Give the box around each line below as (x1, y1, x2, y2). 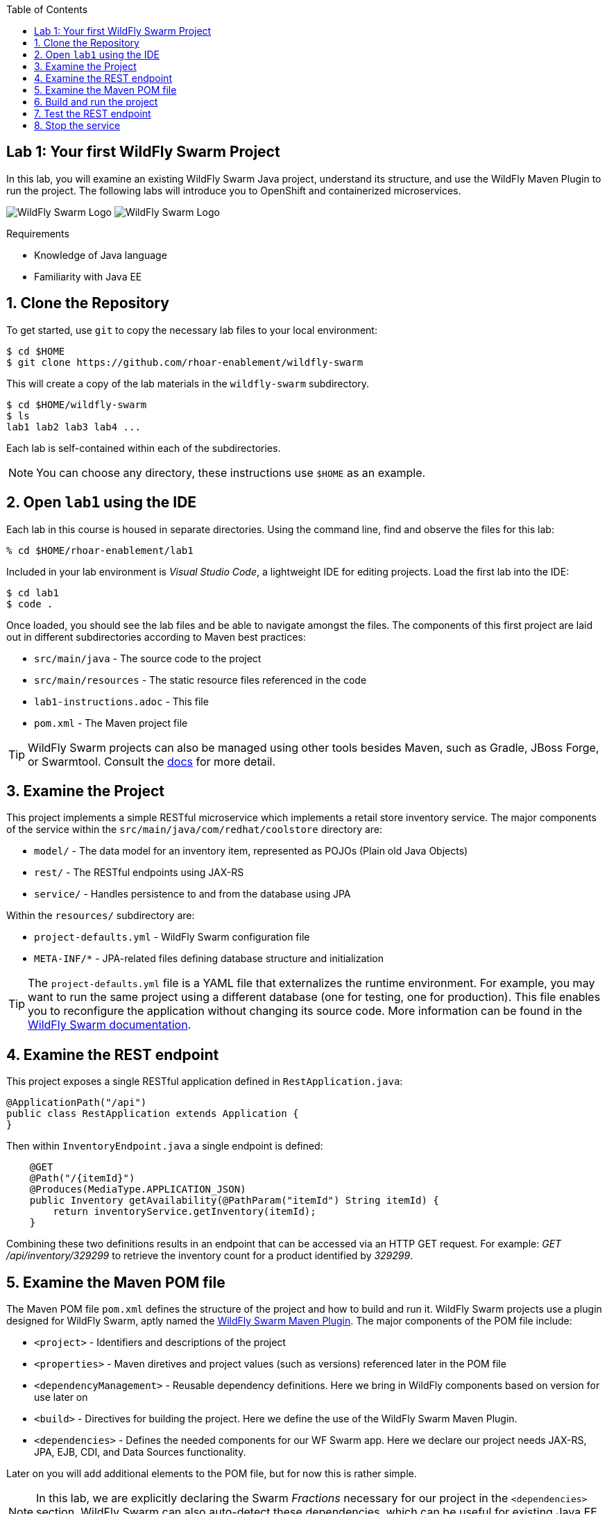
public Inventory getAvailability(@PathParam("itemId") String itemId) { (29, 1195, 439, 1206)
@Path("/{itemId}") (29, 1172, 135, 1184)
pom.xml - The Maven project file (34, 716, 188, 729)
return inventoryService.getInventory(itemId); (53, 1206, 316, 1218)
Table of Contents (6, 3, 88, 15)
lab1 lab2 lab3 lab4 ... (6, 421, 141, 432)
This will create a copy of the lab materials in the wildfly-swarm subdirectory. (6, 377, 370, 389)
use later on (34, 1391, 88, 1404)
